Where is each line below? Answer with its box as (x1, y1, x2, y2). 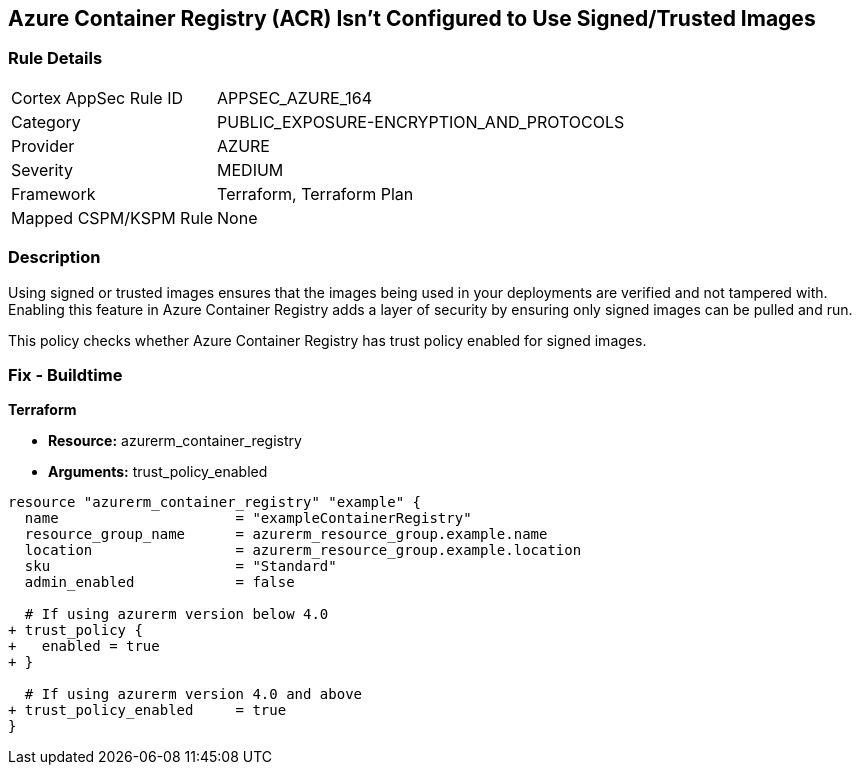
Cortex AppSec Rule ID (11, 87, 184, 108)
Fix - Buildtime (8, 364, 123, 385)
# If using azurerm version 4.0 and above (24, 686, 363, 703)
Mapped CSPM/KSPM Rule (11, 207, 214, 228)
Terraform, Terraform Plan (217, 183, 414, 204)
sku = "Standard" (24, 558, 337, 575)
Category (11, 111, 81, 132)
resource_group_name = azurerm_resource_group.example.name (24, 526, 548, 543)
